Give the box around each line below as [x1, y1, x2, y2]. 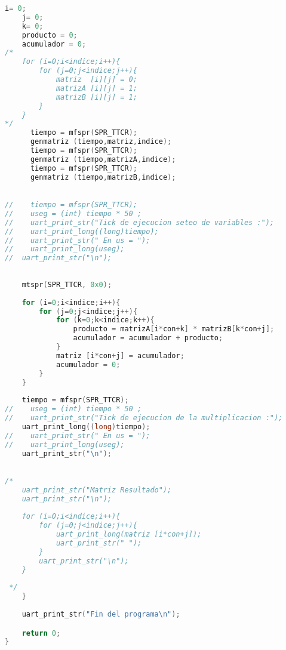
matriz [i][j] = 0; [56, 75, 137, 84]
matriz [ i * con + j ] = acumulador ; [56, 351, 184, 360]
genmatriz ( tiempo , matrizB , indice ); [30, 172, 176, 181]
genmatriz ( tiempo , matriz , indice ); [30, 137, 172, 146]
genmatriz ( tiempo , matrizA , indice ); [30, 155, 176, 164]
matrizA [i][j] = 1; [56, 84, 137, 93]
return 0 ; [21, 629, 61, 637]
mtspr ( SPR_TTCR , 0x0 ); [21, 280, 112, 289]
